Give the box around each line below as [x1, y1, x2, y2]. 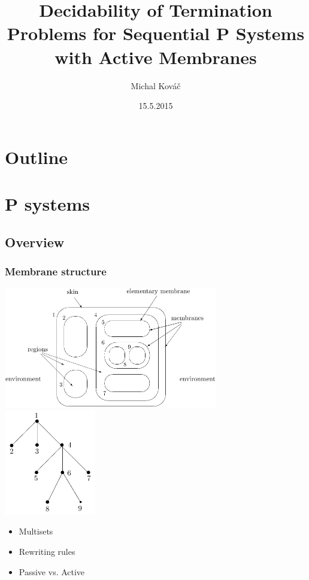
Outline [5, 144, 68, 169]
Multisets [19, 525, 53, 538]
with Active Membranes [54, 44, 257, 69]
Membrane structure [5, 263, 107, 278]
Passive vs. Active [19, 565, 85, 578]
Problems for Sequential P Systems [7, 21, 305, 45]
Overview [5, 232, 65, 251]
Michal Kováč [131, 79, 181, 92]
